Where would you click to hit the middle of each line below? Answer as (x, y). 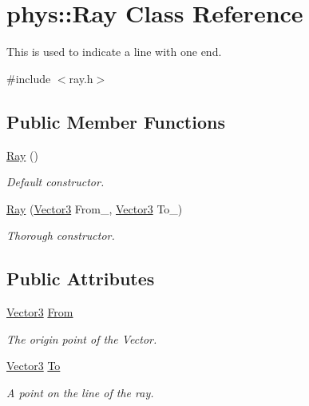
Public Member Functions (116, 121)
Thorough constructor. (61, 235)
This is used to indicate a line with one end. (114, 52)
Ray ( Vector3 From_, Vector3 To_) (95, 208)
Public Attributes (81, 279)
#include (29, 78)
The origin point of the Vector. (82, 338)
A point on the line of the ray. (80, 392)
